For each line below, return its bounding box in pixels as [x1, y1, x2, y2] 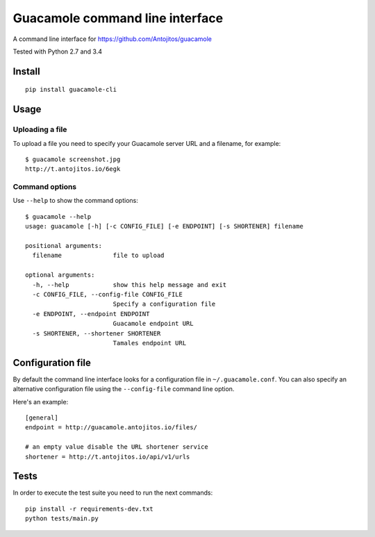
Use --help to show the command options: [12, 197, 138, 205]
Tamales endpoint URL [112, 339, 187, 347]
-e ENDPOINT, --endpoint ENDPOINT [32, 310, 150, 317]
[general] [25, 413, 58, 422]
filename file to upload [32, 251, 165, 260]
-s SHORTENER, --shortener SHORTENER [32, 329, 161, 337]
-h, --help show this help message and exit [32, 281, 227, 288]
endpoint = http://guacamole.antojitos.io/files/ [25, 424, 198, 431]
